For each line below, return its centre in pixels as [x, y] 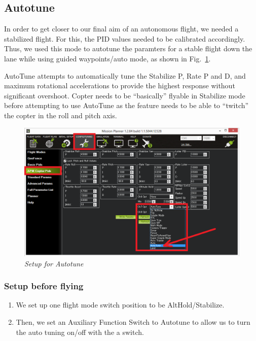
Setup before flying [44, 286]
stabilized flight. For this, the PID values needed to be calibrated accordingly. [125, 38]
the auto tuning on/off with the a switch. [80, 332]
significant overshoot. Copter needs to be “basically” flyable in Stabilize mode [125, 95]
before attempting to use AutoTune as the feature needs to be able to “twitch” [126, 105]
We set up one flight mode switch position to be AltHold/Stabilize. [120, 305]
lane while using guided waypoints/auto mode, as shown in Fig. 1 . [107, 58]
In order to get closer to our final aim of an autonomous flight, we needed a [121, 29]
